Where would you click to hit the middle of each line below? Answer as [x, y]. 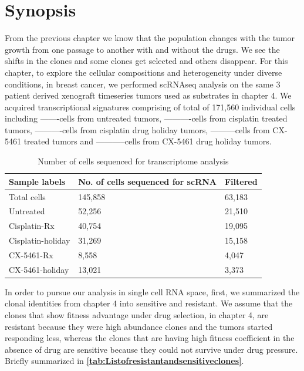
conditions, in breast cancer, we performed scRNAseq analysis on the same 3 [143, 84]
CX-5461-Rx [31, 254]
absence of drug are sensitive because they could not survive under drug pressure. [151, 349]
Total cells [27, 196]
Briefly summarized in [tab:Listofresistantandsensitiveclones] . [124, 361]
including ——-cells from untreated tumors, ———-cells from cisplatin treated [146, 118]
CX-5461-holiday [39, 269]
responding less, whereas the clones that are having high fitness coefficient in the [150, 338]
